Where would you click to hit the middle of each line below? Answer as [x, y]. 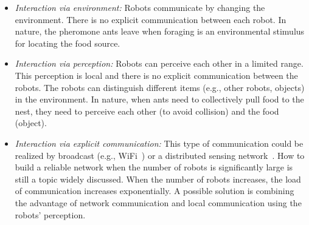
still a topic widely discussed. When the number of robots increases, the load [158, 179]
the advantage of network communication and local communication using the [158, 202]
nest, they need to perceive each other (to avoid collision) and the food [147, 111]
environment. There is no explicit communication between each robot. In [151, 19]
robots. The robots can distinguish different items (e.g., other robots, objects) [160, 87]
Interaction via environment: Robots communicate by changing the [140, 7]
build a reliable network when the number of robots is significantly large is [154, 167]
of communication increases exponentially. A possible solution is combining [154, 191]
